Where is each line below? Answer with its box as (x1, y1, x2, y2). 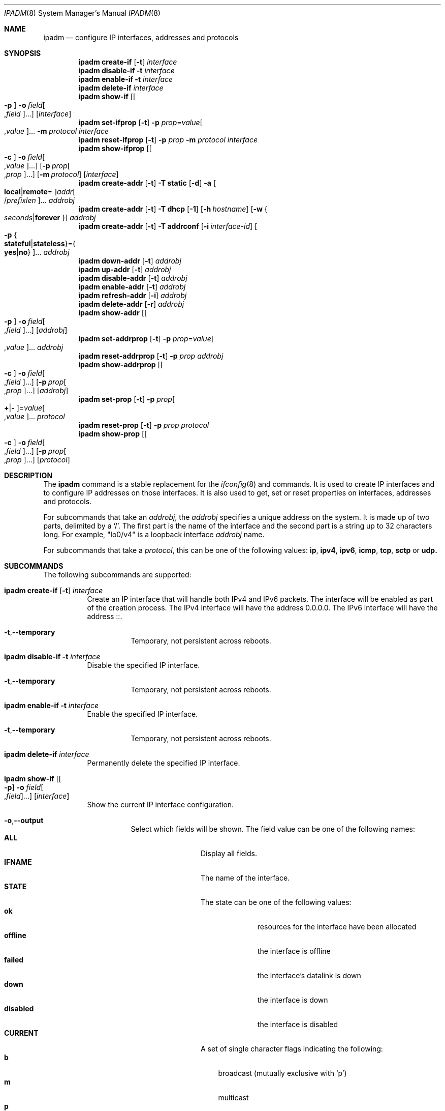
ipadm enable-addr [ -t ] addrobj (78, 282, 186, 291)
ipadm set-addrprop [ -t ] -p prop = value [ (78, 334, 214, 343)
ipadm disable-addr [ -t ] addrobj (78, 274, 187, 282)
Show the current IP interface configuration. (87, 800, 234, 809)
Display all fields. (201, 849, 258, 858)
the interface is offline (257, 947, 331, 955)
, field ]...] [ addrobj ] (4, 326, 68, 334)
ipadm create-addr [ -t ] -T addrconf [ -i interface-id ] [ (78, 222, 258, 230)
